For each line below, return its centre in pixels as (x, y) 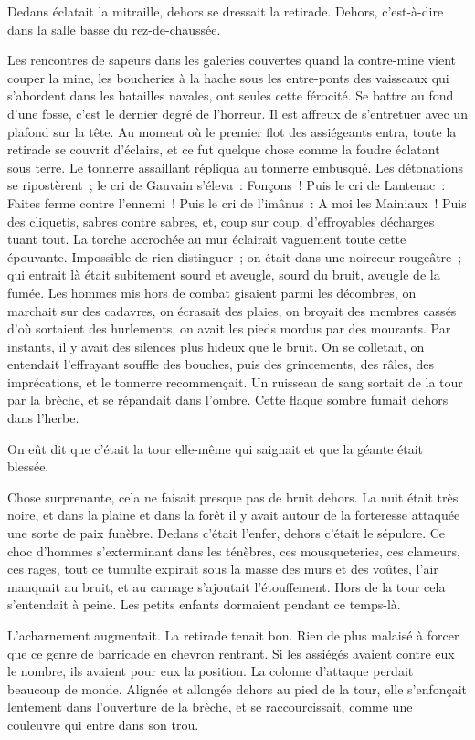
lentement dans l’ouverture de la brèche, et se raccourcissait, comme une (210, 707)
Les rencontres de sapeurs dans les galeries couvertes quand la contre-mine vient (232, 60)
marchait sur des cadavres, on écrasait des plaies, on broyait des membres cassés (232, 310)
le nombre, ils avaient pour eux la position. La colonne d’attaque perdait (211, 671)
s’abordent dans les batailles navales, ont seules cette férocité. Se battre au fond (231, 95)
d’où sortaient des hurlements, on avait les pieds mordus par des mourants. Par (229, 328)
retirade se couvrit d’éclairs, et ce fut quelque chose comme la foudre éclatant (224, 149)
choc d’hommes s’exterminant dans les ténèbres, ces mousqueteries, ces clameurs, (234, 550)
